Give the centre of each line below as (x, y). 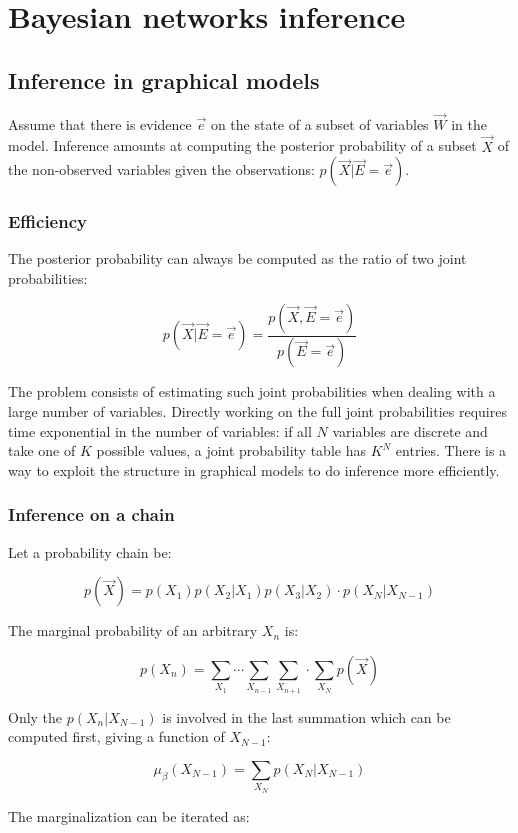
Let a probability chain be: (90, 551)
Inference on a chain (91, 514)
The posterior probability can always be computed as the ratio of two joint (237, 258)
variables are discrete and (410, 430)
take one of (42, 450)
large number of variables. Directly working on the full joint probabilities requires (257, 411)
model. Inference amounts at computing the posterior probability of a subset (242, 145)
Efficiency (47, 221)
